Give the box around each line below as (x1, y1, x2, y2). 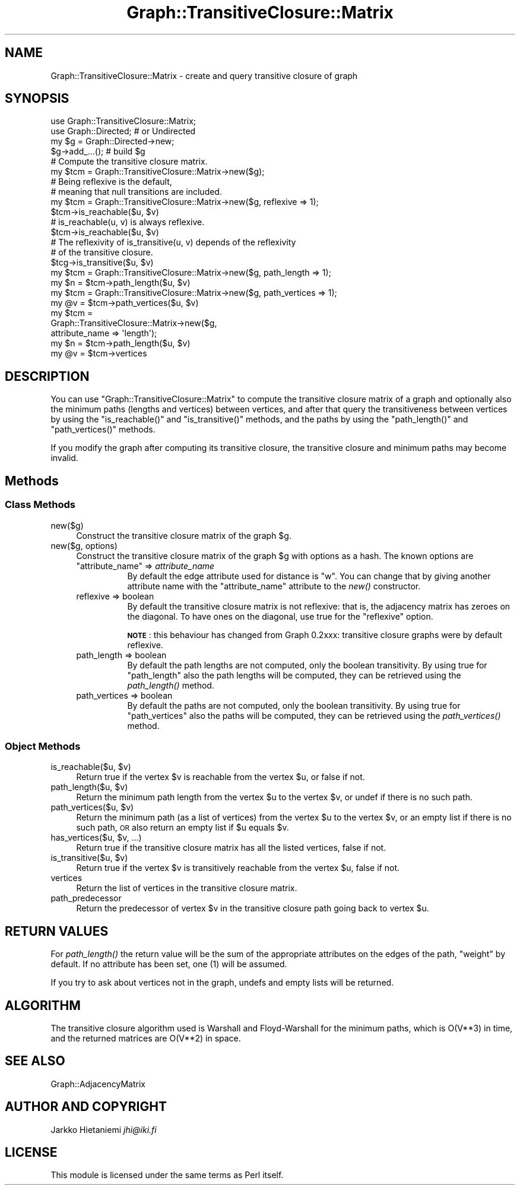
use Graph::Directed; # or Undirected (50, 126, 196, 137)
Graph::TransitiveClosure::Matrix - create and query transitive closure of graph (50, 70, 358, 81)
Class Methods (5, 498, 75, 511)
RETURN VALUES (5, 923, 109, 939)
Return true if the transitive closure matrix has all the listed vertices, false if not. (76, 842, 386, 853)
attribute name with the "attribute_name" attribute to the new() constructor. (127, 580, 421, 591)
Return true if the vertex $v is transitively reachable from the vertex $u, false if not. (76, 863, 400, 873)
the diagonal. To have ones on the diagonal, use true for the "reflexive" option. (127, 611, 433, 621)
